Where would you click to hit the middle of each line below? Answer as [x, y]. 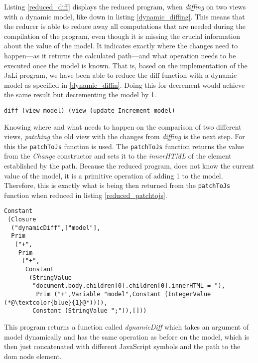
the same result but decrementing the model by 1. [80, 94]
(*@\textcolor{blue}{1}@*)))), [56, 302]
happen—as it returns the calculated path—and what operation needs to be [120, 55]
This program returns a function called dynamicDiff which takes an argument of [127, 327]
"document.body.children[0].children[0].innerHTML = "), [129, 286]
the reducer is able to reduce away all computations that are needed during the [125, 26]
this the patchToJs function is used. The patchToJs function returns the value [124, 146]
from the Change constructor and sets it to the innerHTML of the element [118, 156]
